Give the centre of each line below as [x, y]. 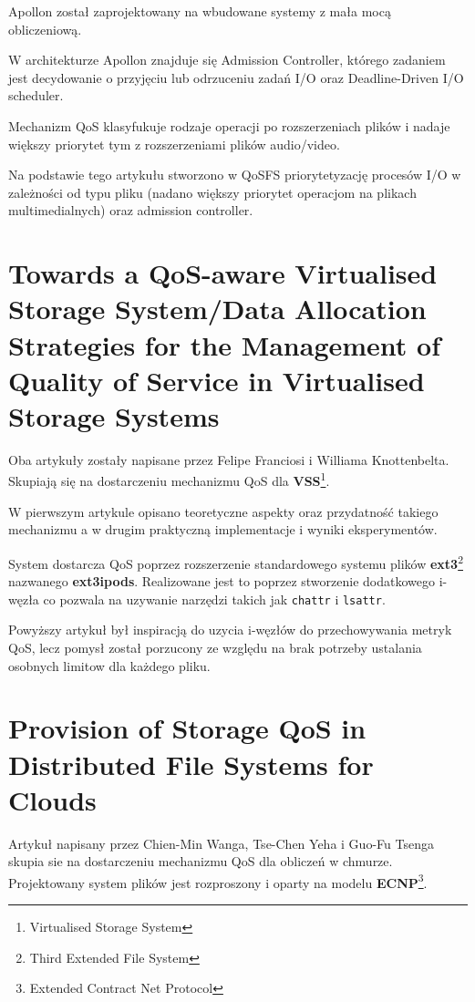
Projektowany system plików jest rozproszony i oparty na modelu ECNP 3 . [218, 881]
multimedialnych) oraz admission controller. [131, 210]
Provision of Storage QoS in [187, 728]
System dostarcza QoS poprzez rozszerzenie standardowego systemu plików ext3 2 [236, 562]
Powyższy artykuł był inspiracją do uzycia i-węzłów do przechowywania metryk [230, 630]
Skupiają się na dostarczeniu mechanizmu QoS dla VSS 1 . [169, 480]
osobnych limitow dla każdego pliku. [109, 665]
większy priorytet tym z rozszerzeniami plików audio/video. [174, 144]
